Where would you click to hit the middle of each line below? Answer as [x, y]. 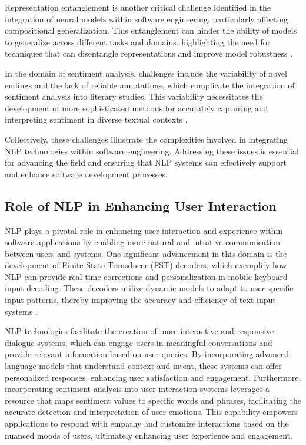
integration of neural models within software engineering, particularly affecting [147, 19]
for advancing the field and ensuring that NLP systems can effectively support [146, 162]
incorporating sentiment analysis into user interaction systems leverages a [137, 389]
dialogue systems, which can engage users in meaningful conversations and [139, 342]
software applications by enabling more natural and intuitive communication [143, 242]
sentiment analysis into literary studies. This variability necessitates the [134, 96]
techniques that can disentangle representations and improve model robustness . [149, 53]
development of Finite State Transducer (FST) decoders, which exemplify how [146, 265]
